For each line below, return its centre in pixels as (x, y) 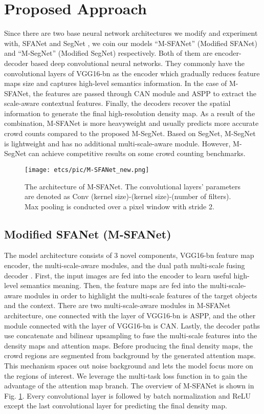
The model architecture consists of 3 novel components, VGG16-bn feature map (129, 255)
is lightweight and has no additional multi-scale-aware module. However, (117, 143)
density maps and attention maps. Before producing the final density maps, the (129, 345)
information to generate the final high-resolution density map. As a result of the (130, 113)
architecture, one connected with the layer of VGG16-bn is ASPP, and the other (130, 315)
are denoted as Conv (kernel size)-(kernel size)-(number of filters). (128, 196)
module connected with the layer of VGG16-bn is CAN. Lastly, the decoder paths (132, 325)
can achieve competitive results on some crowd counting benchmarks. (137, 153)
